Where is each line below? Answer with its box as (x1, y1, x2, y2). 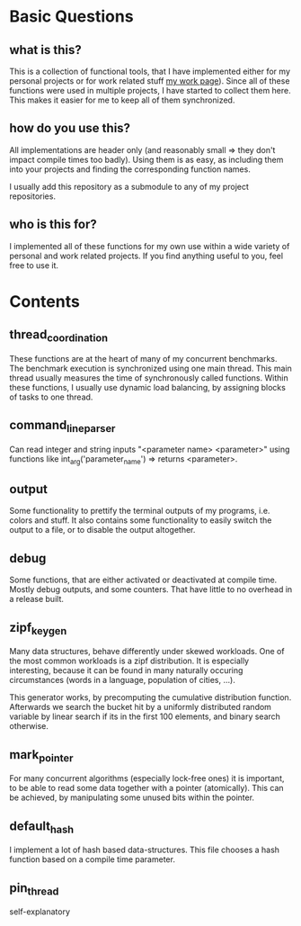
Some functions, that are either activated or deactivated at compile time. (9, 574, 278, 586)
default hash (9, 818, 75, 836)
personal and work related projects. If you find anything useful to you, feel (9, 250, 284, 261)
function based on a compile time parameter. (9, 854, 175, 865)
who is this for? (9, 217, 97, 232)
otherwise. (9, 721, 49, 732)
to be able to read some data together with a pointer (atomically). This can (9, 783, 285, 794)
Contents (9, 291, 81, 311)
